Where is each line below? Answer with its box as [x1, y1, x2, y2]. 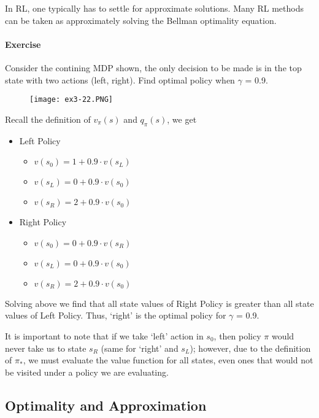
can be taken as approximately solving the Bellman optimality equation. [5, 14, 277, 26]
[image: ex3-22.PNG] [29, 95, 113, 104]
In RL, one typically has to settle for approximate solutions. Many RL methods [5, 2, 304, 14]
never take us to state [5, 341, 86, 354]
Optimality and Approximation [5, 395, 207, 414]
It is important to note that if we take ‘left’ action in [5, 330, 204, 342]
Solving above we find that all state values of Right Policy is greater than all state [5, 296, 314, 309]
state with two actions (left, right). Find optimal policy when [5, 73, 235, 86]
